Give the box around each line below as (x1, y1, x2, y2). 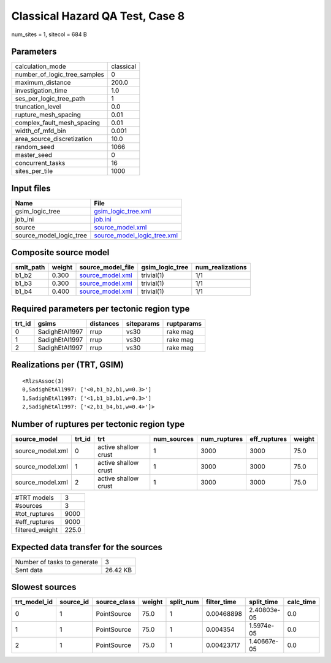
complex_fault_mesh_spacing (15, 118, 101, 127)
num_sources (153, 435, 194, 443)
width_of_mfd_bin (15, 126, 67, 135)
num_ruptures (200, 435, 243, 443)
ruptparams (166, 320, 202, 328)
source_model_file (79, 263, 135, 272)
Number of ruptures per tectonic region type (11, 419, 185, 429)
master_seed (15, 151, 52, 159)
